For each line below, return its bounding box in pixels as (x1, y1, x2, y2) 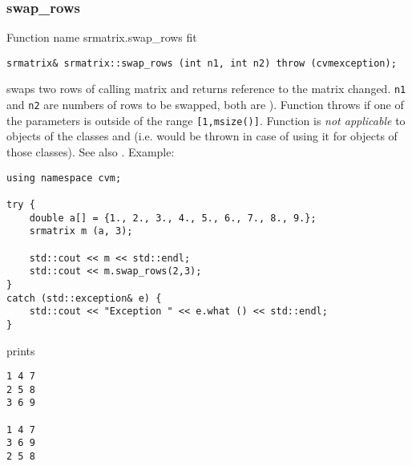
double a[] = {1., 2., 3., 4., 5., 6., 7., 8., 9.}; (29, 212, 317, 224)
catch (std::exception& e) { (6, 292, 162, 304)
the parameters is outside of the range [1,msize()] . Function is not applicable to (6, 111, 406, 128)
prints (6, 342, 35, 359)
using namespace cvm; (6, 172, 122, 184)
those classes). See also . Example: (6, 144, 175, 160)
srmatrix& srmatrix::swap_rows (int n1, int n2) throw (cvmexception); (6, 57, 397, 69)
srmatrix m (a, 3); (29, 225, 133, 237)
